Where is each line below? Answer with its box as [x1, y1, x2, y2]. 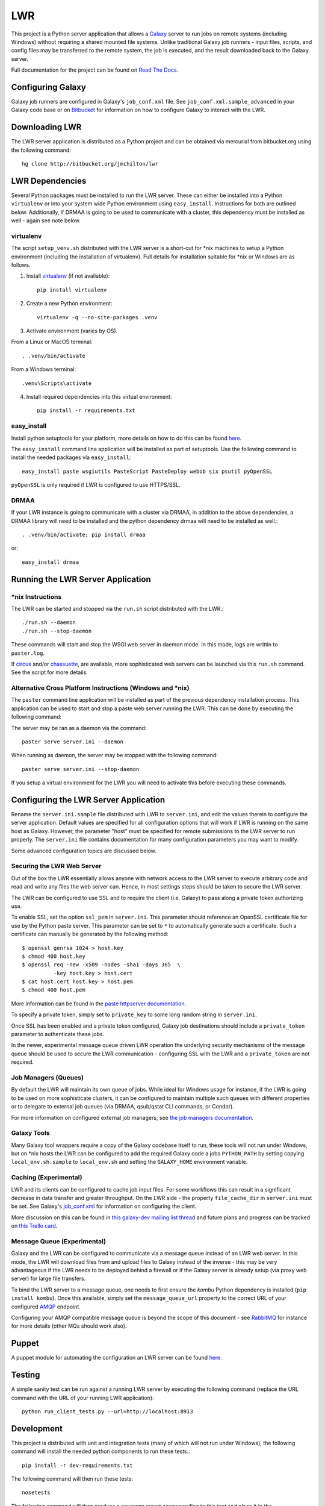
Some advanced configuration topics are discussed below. [11, 847, 156, 854]
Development [11, 1423, 63, 1434]
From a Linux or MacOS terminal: [11, 338, 93, 346]
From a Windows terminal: [11, 366, 76, 373]
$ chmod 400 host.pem [22, 987, 85, 993]
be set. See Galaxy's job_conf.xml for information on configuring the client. [11, 1202, 197, 1210]
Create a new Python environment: [26, 300, 113, 307]
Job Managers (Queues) [11, 1073, 84, 1081]
